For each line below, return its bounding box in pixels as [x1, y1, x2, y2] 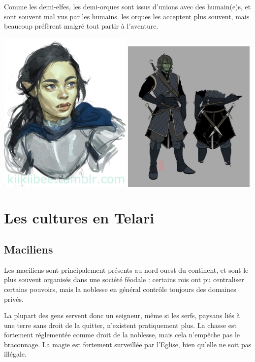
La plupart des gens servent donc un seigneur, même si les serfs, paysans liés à [4, 310, 240, 321]
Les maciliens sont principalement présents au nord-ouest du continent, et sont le [4, 264, 249, 275]
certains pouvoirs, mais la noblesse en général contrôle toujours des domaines [4, 284, 236, 294]
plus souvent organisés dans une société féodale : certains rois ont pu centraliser [4, 274, 244, 285]
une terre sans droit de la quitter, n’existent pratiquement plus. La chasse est [4, 320, 237, 330]
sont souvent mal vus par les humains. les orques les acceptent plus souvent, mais [4, 11, 250, 21]
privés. [4, 293, 24, 304]
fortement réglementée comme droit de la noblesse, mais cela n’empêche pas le [4, 329, 240, 340]
